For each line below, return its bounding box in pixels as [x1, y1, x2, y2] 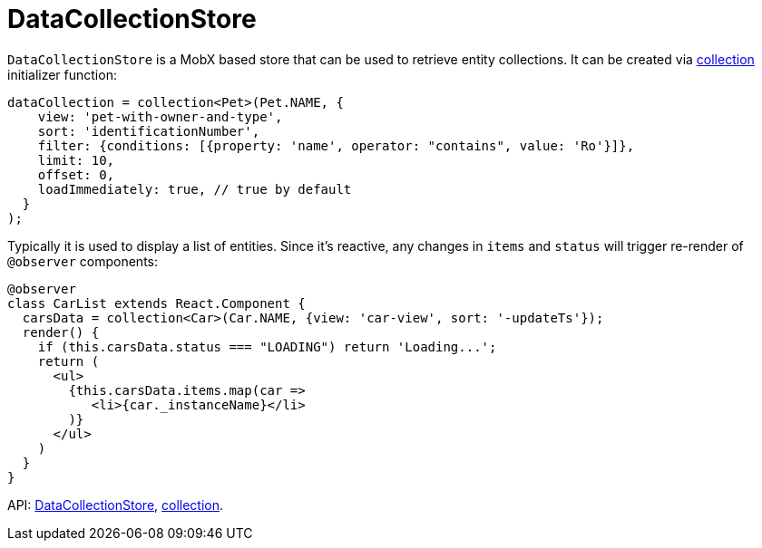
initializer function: [7, 66, 117, 82]
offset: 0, [37, 167, 115, 182]
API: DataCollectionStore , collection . [7, 496, 224, 513]
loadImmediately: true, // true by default [37, 181, 352, 197]
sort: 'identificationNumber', [37, 123, 260, 139]
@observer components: [7, 253, 158, 269]
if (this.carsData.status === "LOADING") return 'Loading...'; [37, 339, 497, 354]
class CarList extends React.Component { [7, 295, 306, 311]
